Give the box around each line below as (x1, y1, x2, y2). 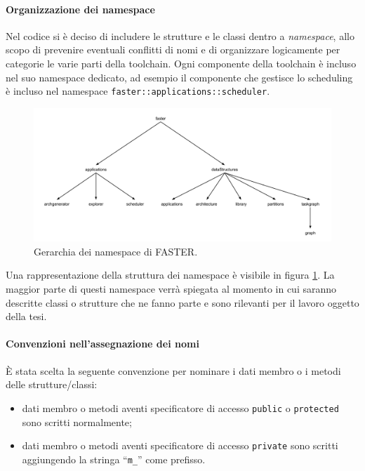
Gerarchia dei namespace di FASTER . (34, 244, 198, 258)
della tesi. (6, 309, 47, 324)
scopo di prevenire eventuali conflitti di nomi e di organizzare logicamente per (6, 42, 340, 57)
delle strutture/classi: (6, 377, 98, 392)
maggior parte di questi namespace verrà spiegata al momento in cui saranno (6, 281, 337, 296)
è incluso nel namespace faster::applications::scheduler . (6, 84, 270, 98)
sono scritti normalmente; (22, 414, 132, 429)
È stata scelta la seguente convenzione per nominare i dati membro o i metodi (6, 363, 341, 378)
